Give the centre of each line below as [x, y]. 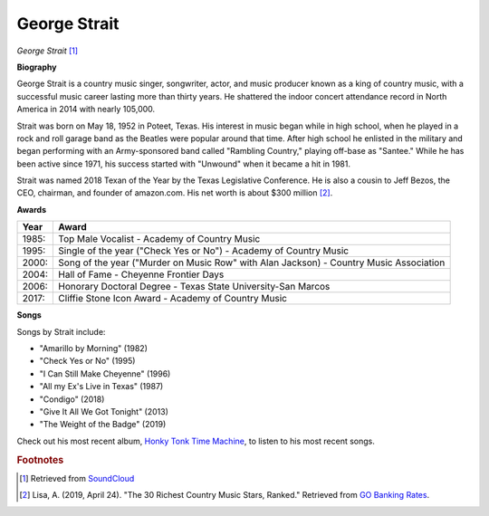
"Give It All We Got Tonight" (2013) [104, 411]
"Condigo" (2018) [72, 399]
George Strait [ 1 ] [48, 51]
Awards [32, 209]
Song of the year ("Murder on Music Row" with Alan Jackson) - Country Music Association [252, 263]
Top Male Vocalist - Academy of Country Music [159, 239]
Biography [37, 67]
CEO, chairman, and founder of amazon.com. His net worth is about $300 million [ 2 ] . [175, 193]
